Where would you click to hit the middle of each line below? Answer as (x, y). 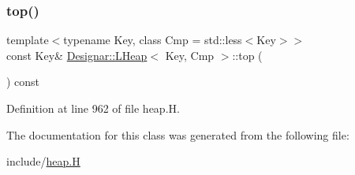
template (28, 40)
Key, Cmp (190, 55)
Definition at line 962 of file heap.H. (93, 108)
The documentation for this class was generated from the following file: (178, 134)
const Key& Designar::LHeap (77, 55)
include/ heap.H (43, 161)
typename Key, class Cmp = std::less (153, 40)
